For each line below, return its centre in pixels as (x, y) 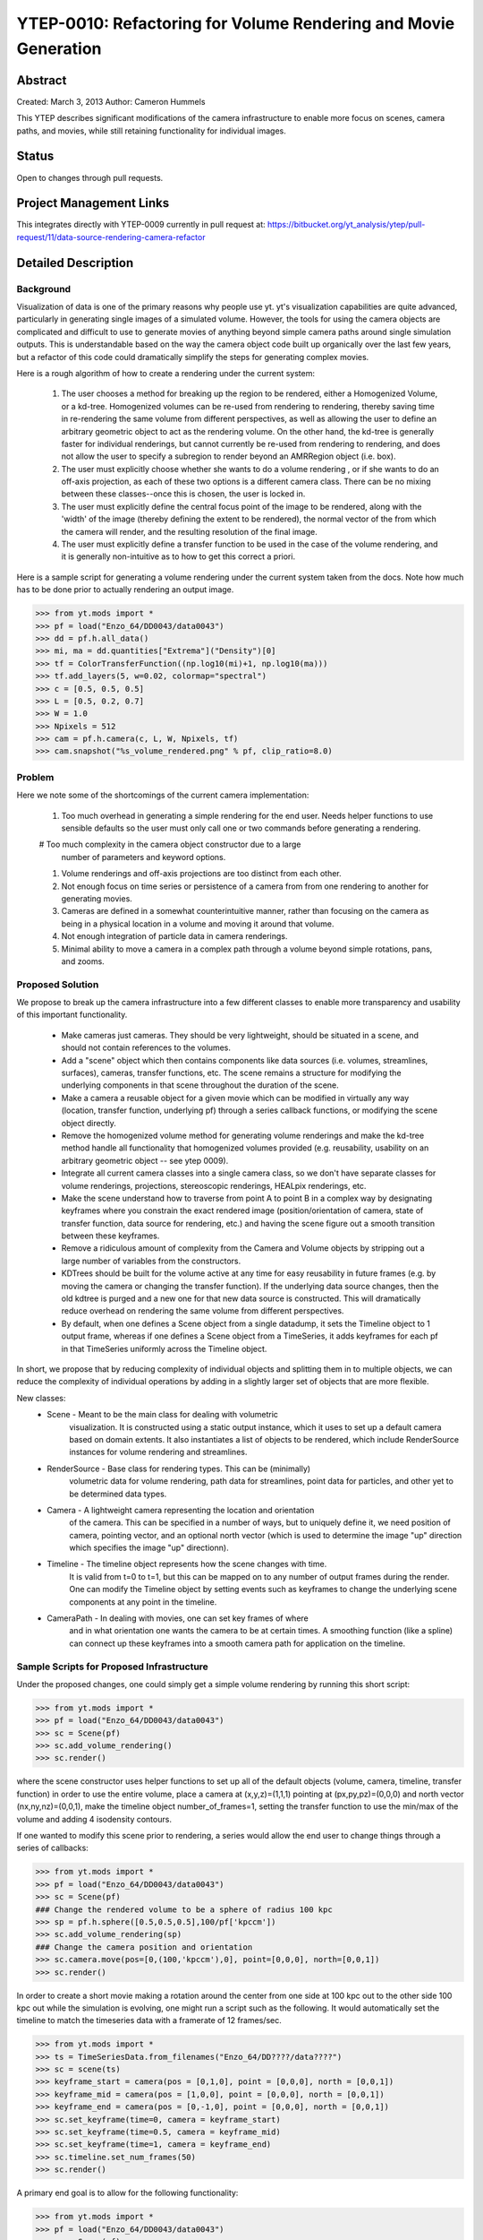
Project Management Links (93, 203)
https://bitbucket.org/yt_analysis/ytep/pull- (346, 225)
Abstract (42, 80)
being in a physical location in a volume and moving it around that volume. (198, 924)
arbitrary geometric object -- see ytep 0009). (145, 1160)
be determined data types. (118, 1494)
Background (44, 289)
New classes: (41, 1398)
